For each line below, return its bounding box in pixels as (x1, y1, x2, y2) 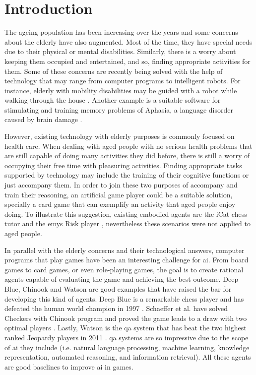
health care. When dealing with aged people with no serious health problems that (4, 140, 253, 151)
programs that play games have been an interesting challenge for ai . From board (4, 254, 249, 265)
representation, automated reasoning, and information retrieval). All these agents (4, 352, 251, 362)
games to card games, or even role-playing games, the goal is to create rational (4, 264, 244, 274)
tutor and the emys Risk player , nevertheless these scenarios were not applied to (4, 218, 251, 229)
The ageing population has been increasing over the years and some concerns (4, 27, 238, 37)
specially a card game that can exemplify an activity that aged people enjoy (4, 199, 236, 209)
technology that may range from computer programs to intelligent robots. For (4, 75, 241, 86)
